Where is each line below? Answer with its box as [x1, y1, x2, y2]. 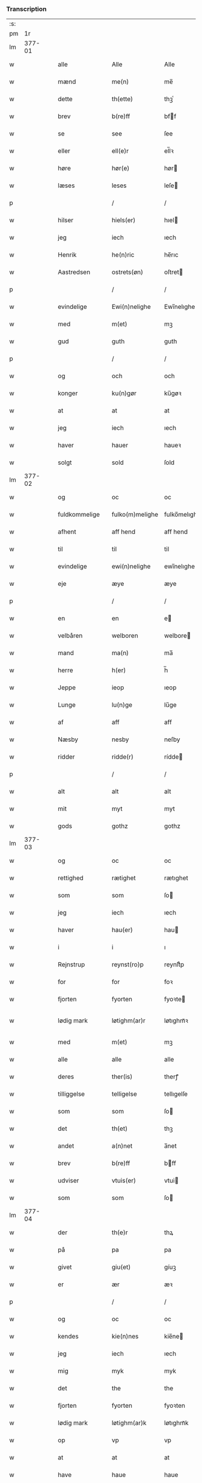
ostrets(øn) [111, 268, 144, 276]
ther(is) [111, 1072, 133, 1081]
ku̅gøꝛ [164, 389, 182, 397]
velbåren [58, 632, 83, 640]
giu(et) [111, 1263, 131, 1272]
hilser [58, 216, 74, 225]
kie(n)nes [111, 1332, 139, 1341]
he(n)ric [111, 250, 135, 259]
